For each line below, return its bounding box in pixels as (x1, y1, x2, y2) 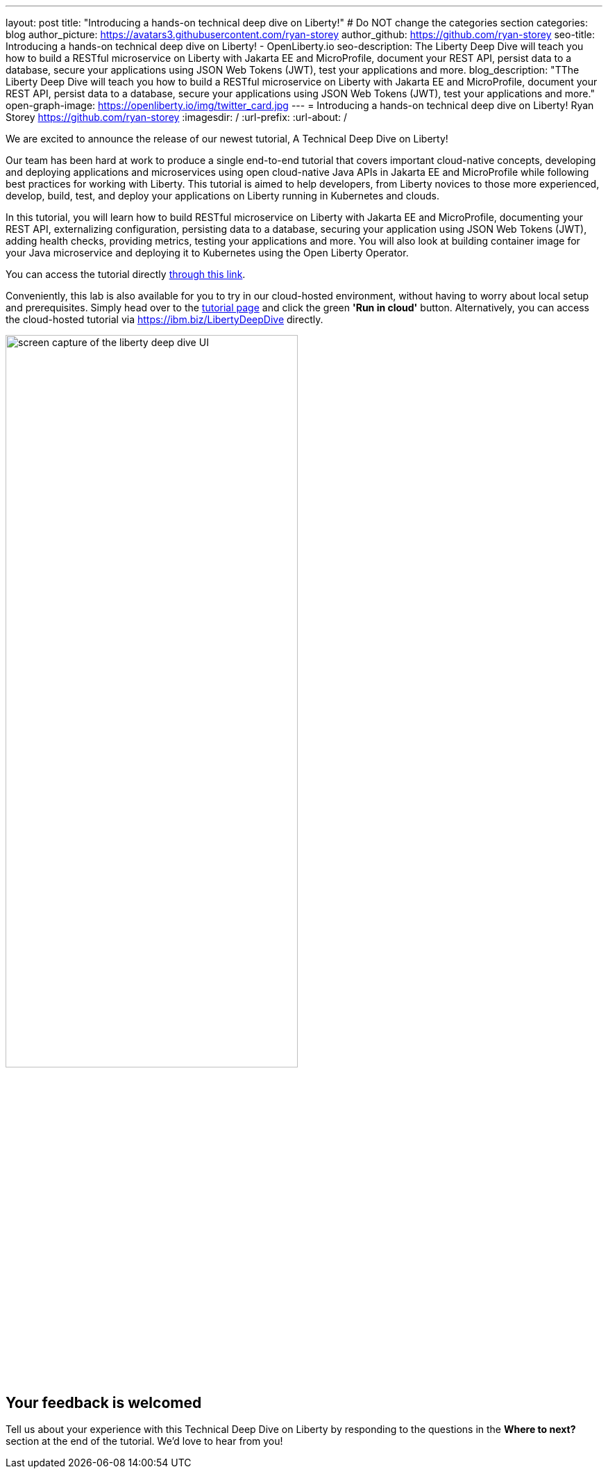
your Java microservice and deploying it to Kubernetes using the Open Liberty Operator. (6, 247, 409, 259)
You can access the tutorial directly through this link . (6, 268, 246, 280)
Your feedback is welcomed (6, 1393, 202, 1411)
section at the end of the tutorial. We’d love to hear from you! (6, 1435, 283, 1448)
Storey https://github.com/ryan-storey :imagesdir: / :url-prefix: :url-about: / (6, 111, 348, 123)
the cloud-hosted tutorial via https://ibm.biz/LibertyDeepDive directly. (6, 313, 323, 325)
